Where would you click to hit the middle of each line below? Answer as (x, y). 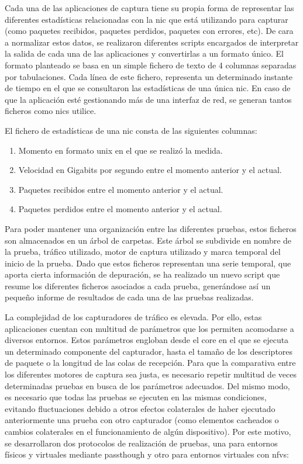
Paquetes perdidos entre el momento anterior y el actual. (120, 209)
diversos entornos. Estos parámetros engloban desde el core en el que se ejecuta (147, 340)
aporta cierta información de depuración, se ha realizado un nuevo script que (142, 274)
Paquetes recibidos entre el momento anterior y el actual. (121, 189)
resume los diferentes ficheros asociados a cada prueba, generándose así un (138, 285)
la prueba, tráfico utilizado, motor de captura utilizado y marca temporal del (143, 252)
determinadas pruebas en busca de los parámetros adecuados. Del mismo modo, (147, 385)
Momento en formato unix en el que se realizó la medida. (120, 150)
